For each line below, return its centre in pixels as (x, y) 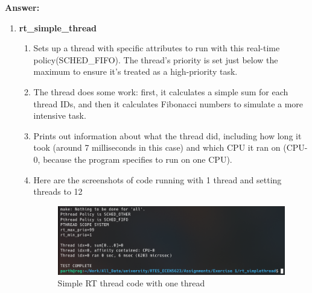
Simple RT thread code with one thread (131, 283)
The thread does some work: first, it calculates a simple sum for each (161, 91)
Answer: (22, 7)
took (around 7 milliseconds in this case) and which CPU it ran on (157, 147)
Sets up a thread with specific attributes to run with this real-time (157, 48)
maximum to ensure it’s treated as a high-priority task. (135, 71)
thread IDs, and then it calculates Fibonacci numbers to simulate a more (168, 103)
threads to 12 (58, 191)
